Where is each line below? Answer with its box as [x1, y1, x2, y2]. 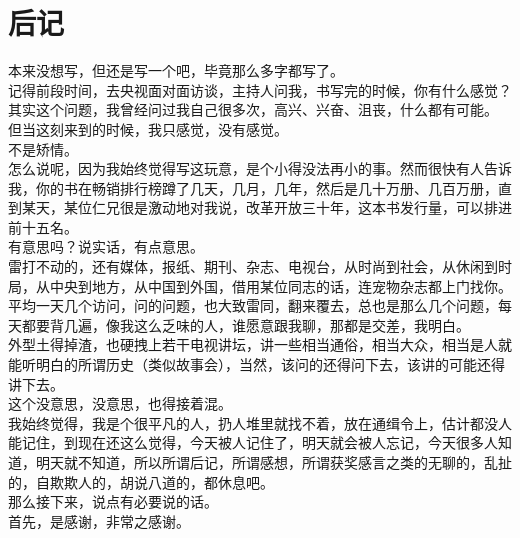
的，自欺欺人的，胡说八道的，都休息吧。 [8, 471, 274, 492]
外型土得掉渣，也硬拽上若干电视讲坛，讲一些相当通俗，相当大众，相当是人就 [8, 334, 512, 355]
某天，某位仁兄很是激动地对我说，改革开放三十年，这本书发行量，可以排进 [21, 197, 512, 218]
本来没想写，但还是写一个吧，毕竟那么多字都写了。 [8, 60, 344, 81]
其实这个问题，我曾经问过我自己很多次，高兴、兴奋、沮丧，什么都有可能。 [8, 99, 498, 120]
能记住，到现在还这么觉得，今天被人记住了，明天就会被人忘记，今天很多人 [8, 432, 498, 453]
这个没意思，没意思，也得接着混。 [8, 393, 232, 414]
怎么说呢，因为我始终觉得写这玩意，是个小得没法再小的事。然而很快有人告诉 [8, 158, 512, 179]
